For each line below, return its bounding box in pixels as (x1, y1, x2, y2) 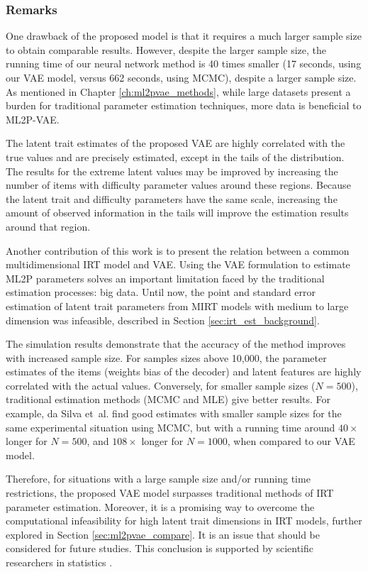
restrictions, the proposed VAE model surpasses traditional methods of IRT (6, 485, 334, 500)
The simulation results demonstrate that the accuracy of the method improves (6, 336, 346, 351)
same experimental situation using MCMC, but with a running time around (6, 419, 335, 434)
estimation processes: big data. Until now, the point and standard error (6, 285, 316, 299)
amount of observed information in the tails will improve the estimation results (6, 205, 349, 220)
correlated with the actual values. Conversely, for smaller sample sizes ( (6, 378, 316, 392)
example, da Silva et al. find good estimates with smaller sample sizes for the (6, 406, 342, 421)
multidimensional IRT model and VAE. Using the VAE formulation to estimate (6, 257, 350, 272)
